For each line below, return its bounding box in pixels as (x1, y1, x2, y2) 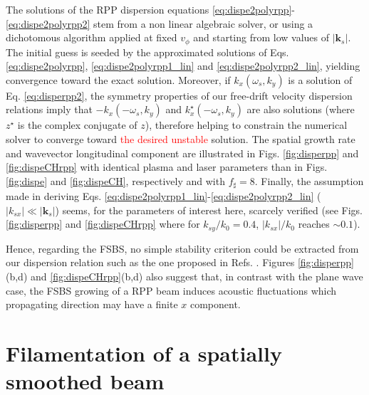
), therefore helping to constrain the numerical (145, 117, 348, 132)
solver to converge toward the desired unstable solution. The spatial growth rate (6, 132, 355, 147)
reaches (298, 216, 330, 231)
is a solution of (288, 72, 353, 87)
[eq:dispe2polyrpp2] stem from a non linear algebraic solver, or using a (6, 16, 313, 31)
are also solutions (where (246, 102, 355, 117)
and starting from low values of (193, 30, 330, 45)
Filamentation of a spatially (6, 339, 282, 368)
